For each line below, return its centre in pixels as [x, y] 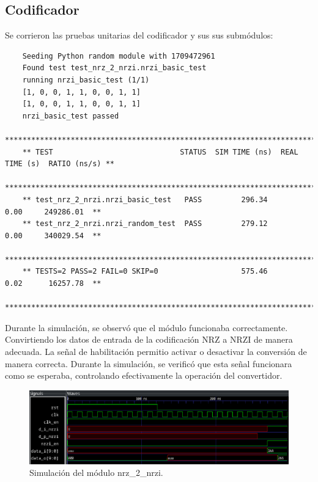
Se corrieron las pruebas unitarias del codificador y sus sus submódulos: [139, 35]
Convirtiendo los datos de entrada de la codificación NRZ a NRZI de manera [149, 339]
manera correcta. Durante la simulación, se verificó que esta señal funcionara [149, 363]
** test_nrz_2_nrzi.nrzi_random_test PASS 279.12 [145, 224]
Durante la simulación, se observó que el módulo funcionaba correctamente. [146, 327]
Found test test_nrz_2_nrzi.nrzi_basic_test [114, 68]
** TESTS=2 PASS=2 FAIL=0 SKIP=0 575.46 [145, 272]
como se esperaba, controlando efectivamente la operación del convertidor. [144, 375]
